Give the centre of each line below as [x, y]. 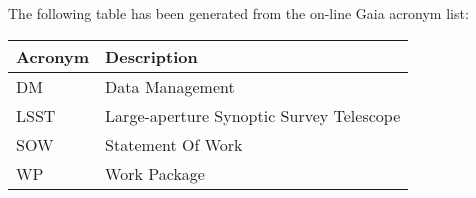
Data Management [170, 86]
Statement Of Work [174, 144]
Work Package [155, 173]
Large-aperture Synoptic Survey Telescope [253, 115]
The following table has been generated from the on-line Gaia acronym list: [238, 13]
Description [151, 56]
